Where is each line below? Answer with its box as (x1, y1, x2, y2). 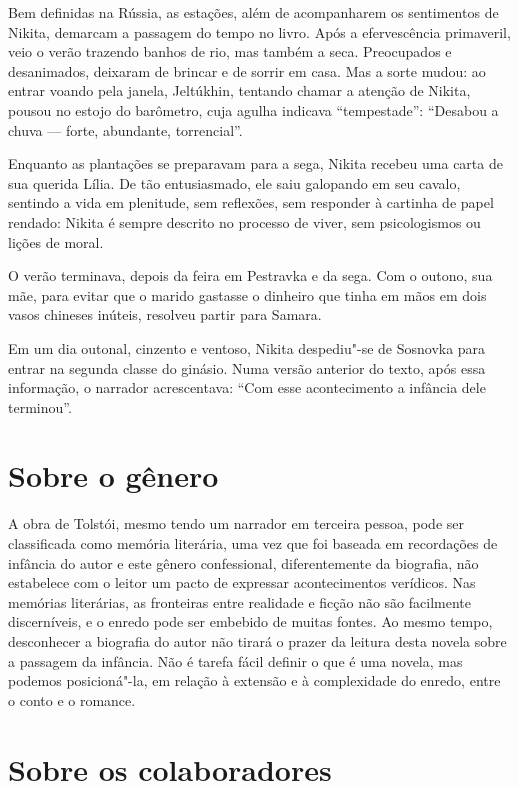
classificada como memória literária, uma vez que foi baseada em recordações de (8, 533, 498, 553)
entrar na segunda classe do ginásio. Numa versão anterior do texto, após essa (8, 357, 486, 378)
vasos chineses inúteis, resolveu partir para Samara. (8, 304, 322, 325)
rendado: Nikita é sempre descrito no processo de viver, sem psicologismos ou (8, 211, 481, 232)
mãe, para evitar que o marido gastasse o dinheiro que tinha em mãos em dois (8, 284, 487, 305)
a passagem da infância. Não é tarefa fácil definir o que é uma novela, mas (8, 650, 463, 671)
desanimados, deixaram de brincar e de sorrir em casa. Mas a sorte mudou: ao (8, 60, 486, 81)
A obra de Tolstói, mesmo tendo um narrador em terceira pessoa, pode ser (8, 513, 465, 534)
